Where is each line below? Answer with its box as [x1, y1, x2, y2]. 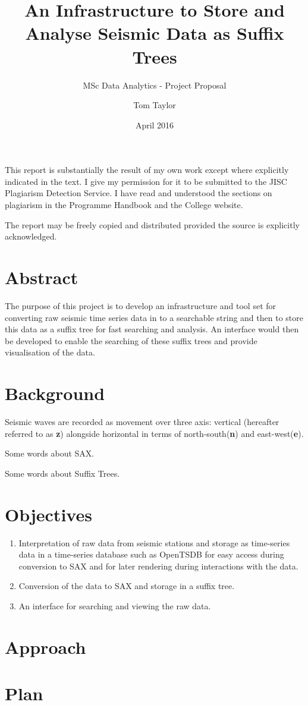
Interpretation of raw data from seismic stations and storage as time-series [18, 536, 290, 549]
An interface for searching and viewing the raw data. [18, 599, 211, 612]
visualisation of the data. [5, 346, 95, 358]
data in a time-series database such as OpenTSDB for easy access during [18, 548, 284, 561]
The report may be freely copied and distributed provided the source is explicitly [5, 218, 300, 231]
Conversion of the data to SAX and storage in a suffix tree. [18, 580, 235, 592]
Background [5, 381, 105, 405]
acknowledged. [5, 230, 57, 243]
